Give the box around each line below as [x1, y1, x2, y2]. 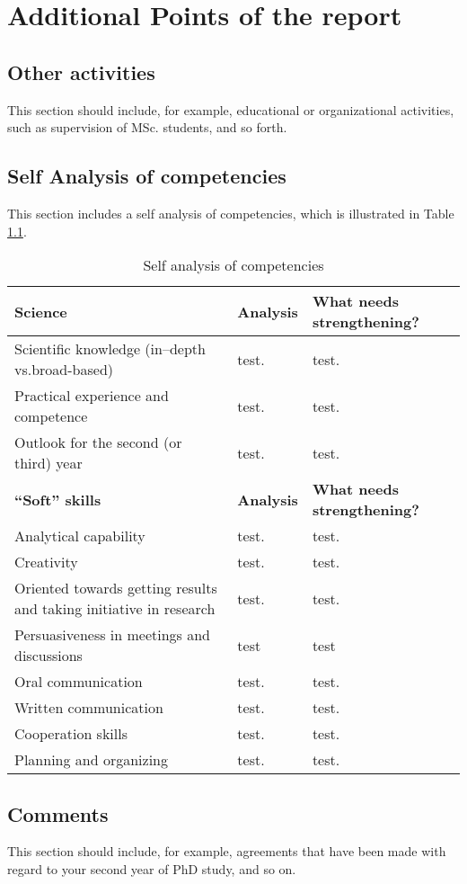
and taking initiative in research [14, 598, 216, 620]
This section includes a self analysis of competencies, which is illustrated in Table [7, 203, 454, 222]
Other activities [7, 58, 155, 85]
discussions [14, 645, 83, 666]
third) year [14, 452, 83, 474]
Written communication [14, 697, 163, 719]
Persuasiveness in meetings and [14, 624, 211, 646]
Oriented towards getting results [14, 577, 217, 599]
